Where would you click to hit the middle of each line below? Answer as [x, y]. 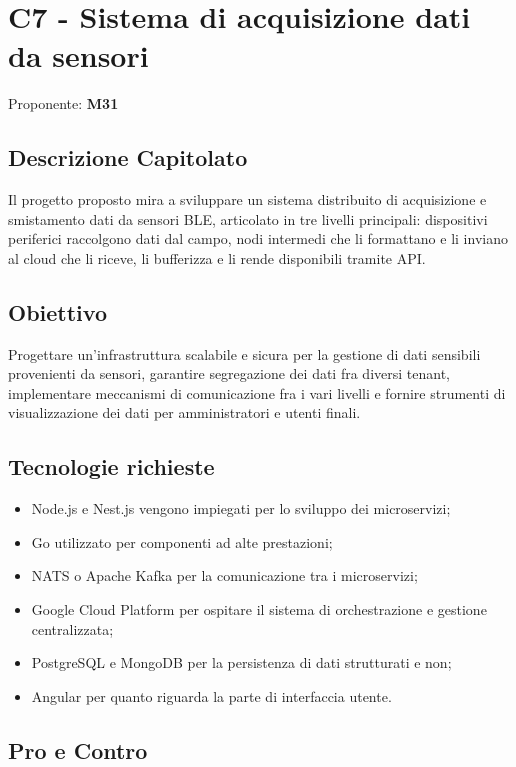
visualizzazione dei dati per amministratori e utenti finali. [184, 412]
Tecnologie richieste [111, 466]
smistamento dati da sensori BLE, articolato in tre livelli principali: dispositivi [248, 218]
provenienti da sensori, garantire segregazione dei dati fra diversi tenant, [229, 373]
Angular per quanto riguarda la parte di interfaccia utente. [211, 695]
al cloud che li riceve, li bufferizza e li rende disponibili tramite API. [217, 257]
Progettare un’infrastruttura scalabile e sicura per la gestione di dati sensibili [244, 353]
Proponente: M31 [63, 103]
